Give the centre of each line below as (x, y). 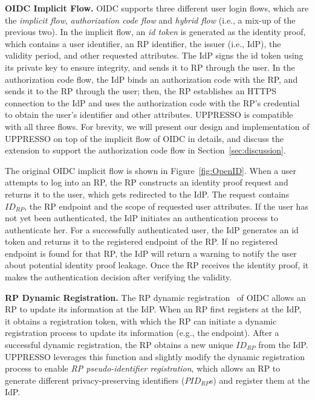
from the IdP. (283, 345)
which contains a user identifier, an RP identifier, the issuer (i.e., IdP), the (143, 43)
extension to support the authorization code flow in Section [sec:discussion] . (145, 150)
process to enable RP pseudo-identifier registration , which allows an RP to (143, 368)
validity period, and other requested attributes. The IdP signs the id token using (154, 55)
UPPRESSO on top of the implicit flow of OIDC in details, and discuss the (144, 138)
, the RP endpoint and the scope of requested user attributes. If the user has (166, 206)
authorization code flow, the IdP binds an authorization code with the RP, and (151, 79)
